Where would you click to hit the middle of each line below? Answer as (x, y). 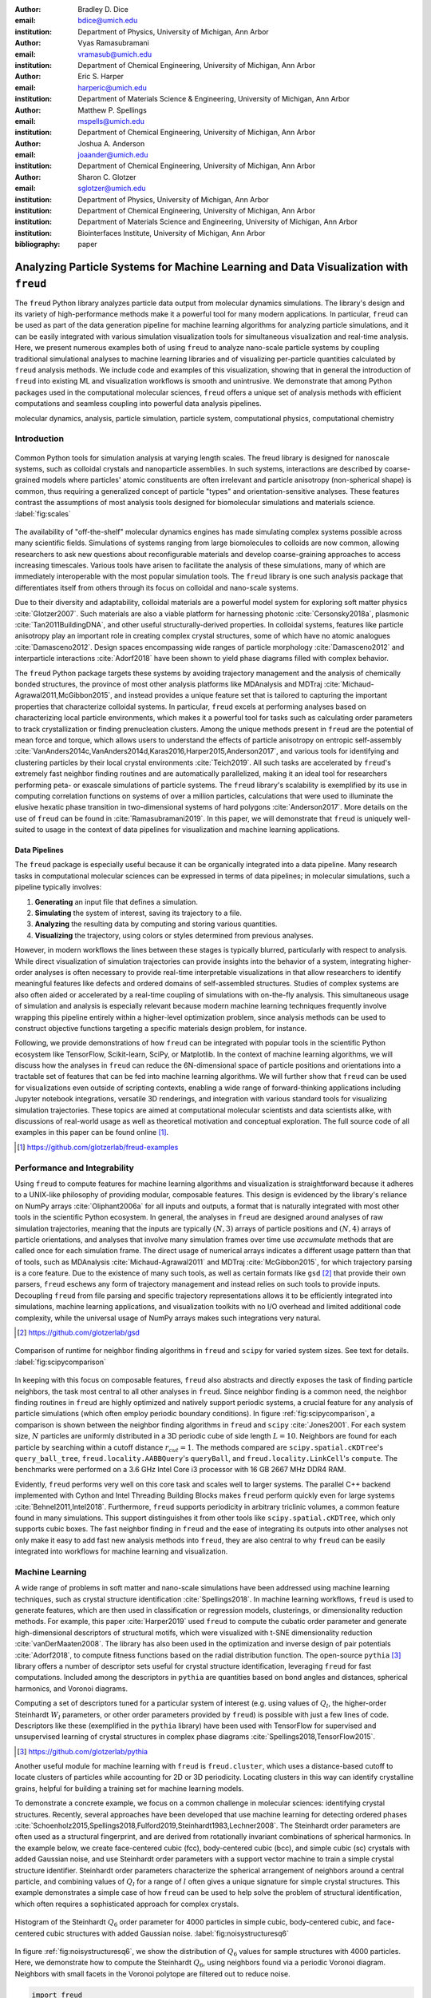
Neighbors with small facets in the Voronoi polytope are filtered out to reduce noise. (152, 1973)
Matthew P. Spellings (112, 110)
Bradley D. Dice (103, 9)
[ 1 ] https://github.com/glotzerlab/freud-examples (98, 1147)
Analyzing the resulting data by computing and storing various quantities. (156, 924)
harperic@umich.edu (112, 87)
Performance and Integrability (75, 1168)
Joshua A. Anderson (111, 143)
